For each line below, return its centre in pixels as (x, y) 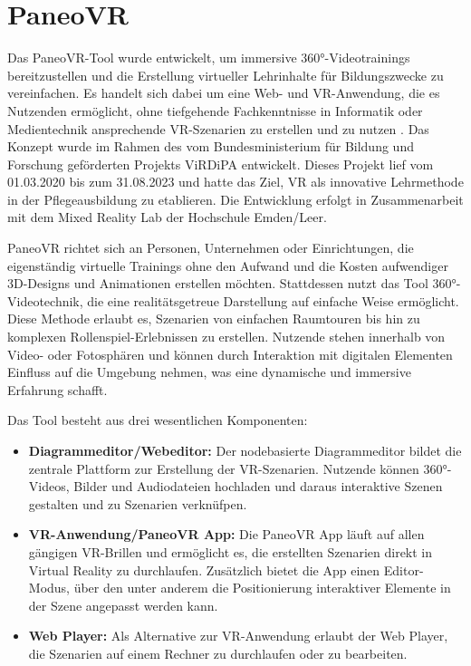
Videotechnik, (45, 300)
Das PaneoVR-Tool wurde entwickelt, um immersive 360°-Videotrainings (209, 58)
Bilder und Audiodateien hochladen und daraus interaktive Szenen (258, 486)
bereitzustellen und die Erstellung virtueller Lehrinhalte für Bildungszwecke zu (226, 75)
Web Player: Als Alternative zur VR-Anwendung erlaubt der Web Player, (238, 636)
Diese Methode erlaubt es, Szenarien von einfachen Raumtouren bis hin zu (214, 319)
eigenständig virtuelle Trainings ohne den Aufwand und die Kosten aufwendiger (228, 265)
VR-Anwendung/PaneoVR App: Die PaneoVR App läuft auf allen (226, 534)
